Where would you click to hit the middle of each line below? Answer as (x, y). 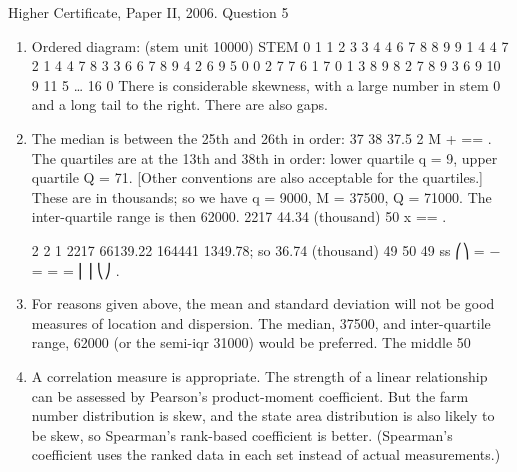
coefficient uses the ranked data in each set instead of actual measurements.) (266, 454)
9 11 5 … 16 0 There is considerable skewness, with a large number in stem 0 (266, 84)
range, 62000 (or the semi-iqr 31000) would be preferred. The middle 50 (251, 342)
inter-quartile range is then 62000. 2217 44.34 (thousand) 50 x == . (239, 216)
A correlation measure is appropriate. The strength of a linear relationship (259, 375)
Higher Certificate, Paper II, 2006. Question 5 (148, 12)
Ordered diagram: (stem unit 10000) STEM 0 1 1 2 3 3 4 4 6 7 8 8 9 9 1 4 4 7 (270, 45)
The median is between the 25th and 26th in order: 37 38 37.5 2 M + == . (261, 137)
